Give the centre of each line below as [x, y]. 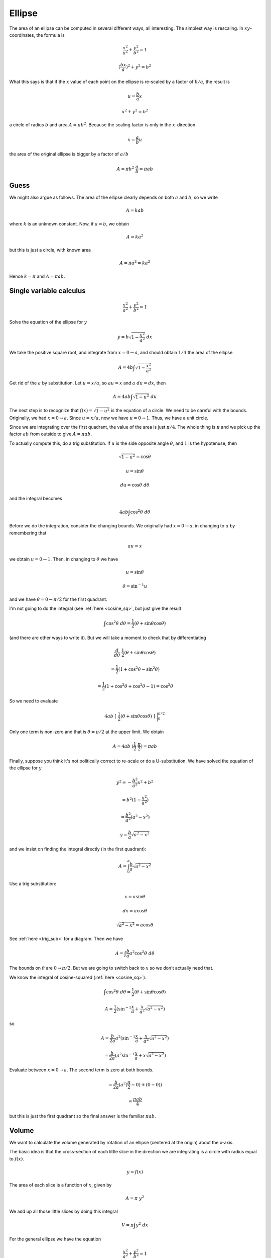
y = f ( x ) [135, 1172]
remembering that [28, 533]
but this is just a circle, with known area [50, 250]
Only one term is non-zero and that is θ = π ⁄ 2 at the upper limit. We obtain [87, 732]
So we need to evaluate [34, 701]
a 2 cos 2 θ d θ [142, 953]
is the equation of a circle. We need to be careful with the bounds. [179, 411]
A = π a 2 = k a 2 [135, 263]
